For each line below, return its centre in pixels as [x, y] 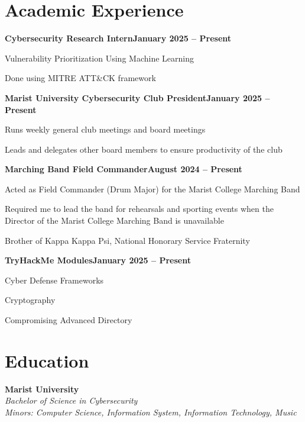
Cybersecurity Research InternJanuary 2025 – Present [118, 38]
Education [47, 360]
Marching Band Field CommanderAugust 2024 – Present [124, 169]
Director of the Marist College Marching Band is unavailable [114, 220]
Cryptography [30, 300]
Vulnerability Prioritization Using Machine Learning [99, 58]
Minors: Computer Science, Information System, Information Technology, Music [151, 412]
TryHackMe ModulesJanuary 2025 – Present [98, 260]
